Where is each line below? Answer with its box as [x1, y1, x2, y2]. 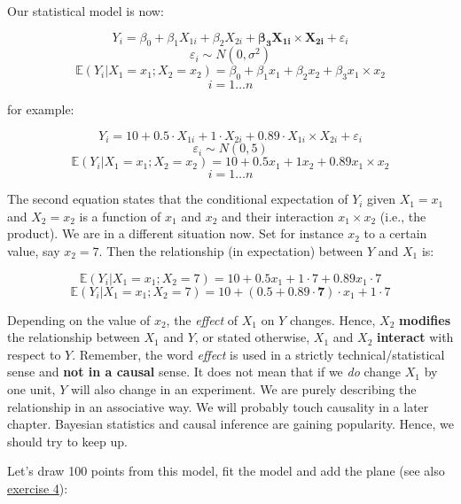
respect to [7, 345, 61, 363]
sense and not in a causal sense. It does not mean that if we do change [7, 362, 402, 381]
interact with [376, 328, 454, 346]
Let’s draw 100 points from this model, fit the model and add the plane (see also [7, 461, 445, 480]
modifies [399, 310, 451, 329]
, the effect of [166, 310, 238, 329]
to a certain [363, 224, 427, 243]
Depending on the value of [7, 310, 151, 329]
